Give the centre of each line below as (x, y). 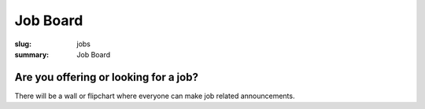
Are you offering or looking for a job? (106, 77)
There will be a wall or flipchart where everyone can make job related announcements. (155, 96)
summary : (32, 54)
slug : (23, 44)
